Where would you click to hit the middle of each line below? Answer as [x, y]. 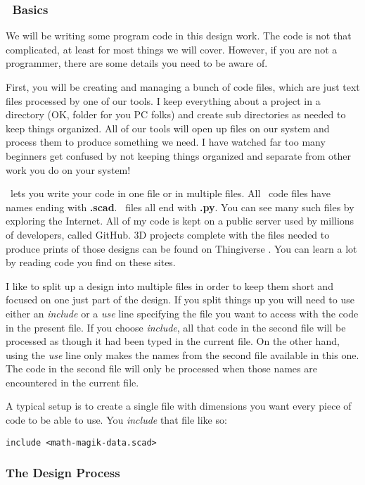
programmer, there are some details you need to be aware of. [137, 63]
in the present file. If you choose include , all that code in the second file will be [176, 327]
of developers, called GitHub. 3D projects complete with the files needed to [168, 234]
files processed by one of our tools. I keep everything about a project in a [163, 100]
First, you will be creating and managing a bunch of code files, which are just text [183, 87]
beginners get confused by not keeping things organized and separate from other [178, 155]
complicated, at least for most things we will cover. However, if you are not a [172, 49]
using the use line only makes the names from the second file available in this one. [182, 354]
